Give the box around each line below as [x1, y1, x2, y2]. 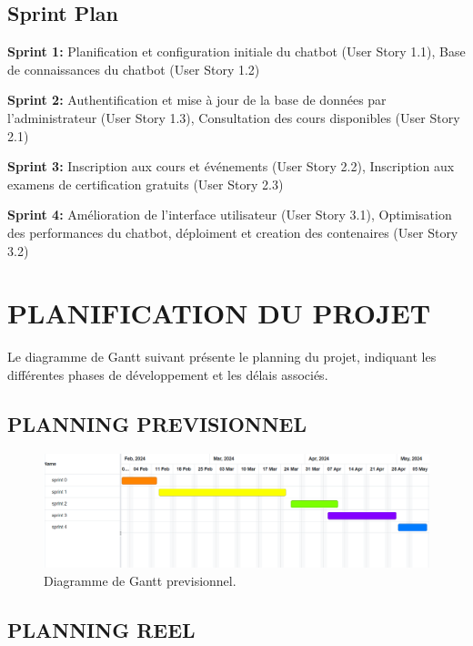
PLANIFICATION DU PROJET [7, 294, 431, 332]
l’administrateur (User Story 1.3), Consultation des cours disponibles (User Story [7, 108, 460, 127]
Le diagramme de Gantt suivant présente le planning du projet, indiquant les [7, 347, 437, 366]
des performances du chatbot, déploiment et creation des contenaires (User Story [7, 222, 458, 241]
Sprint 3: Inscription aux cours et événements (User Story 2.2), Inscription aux [7, 157, 455, 176]
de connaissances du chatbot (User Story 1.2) [7, 59, 260, 78]
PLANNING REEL [7, 615, 196, 643]
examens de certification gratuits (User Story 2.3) [7, 174, 284, 193]
